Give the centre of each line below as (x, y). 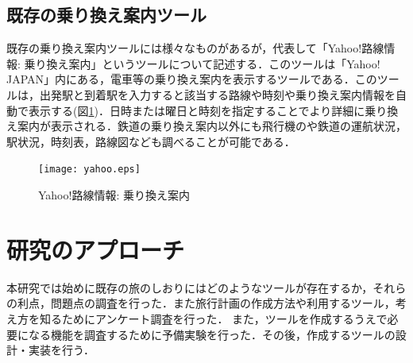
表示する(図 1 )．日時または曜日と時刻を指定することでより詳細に (197, 110)
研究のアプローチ (96, 249)
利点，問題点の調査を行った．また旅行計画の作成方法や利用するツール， (206, 303)
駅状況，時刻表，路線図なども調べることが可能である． (151, 141)
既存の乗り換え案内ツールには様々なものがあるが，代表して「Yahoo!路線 (195, 48)
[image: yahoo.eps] (89, 170)
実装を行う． (61, 350)
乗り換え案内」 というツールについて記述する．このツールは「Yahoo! (202, 63)
